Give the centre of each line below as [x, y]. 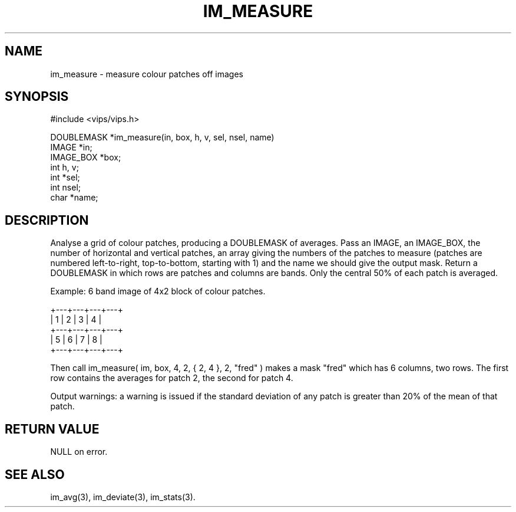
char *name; [74, 198]
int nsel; [66, 188]
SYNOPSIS [37, 97]
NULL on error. [79, 452]
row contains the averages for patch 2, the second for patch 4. [172, 378]
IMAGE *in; [71, 147]
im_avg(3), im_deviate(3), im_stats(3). [123, 497]
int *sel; [65, 178]
